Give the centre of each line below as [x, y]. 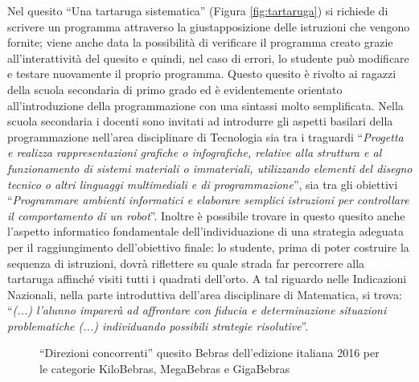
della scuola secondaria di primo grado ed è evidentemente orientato [175, 89]
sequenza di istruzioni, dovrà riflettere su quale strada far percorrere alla [186, 263]
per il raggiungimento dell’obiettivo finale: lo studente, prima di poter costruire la [208, 246]
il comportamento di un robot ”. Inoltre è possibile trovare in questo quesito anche [206, 215]
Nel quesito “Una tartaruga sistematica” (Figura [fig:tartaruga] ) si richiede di [198, 10]
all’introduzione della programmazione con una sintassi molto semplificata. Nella [205, 105]
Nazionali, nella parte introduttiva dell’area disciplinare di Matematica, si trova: [205, 294]
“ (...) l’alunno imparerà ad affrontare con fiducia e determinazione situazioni [197, 310]
